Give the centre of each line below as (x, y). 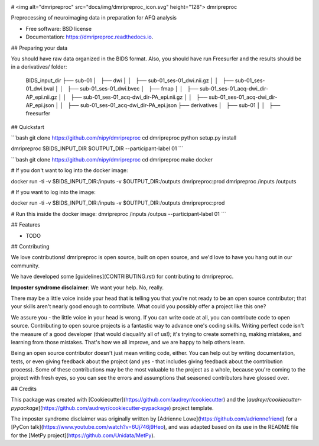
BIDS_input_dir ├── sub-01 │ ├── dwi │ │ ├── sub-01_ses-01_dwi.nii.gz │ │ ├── (130, 80)
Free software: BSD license (58, 28)
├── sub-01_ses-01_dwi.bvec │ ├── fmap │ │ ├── (133, 89)
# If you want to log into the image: (53, 192)
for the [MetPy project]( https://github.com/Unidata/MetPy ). (83, 435)
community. (25, 266)
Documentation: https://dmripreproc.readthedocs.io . (89, 37)
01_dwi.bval (40, 89)
